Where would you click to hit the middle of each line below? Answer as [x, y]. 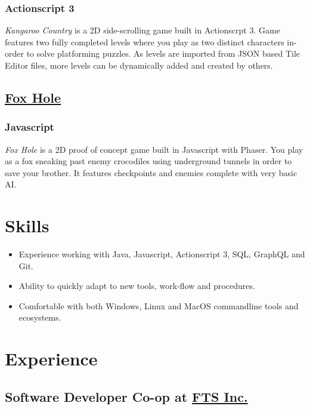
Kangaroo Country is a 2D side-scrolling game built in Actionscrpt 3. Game [142, 30]
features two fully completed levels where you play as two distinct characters [145, 41]
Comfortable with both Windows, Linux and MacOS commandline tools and [159, 305]
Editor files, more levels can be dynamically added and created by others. [139, 65]
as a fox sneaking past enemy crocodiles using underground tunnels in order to [148, 161]
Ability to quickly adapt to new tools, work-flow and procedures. [137, 286]
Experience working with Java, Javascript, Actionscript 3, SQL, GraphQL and [162, 254]
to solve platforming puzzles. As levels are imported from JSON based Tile [163, 53]
